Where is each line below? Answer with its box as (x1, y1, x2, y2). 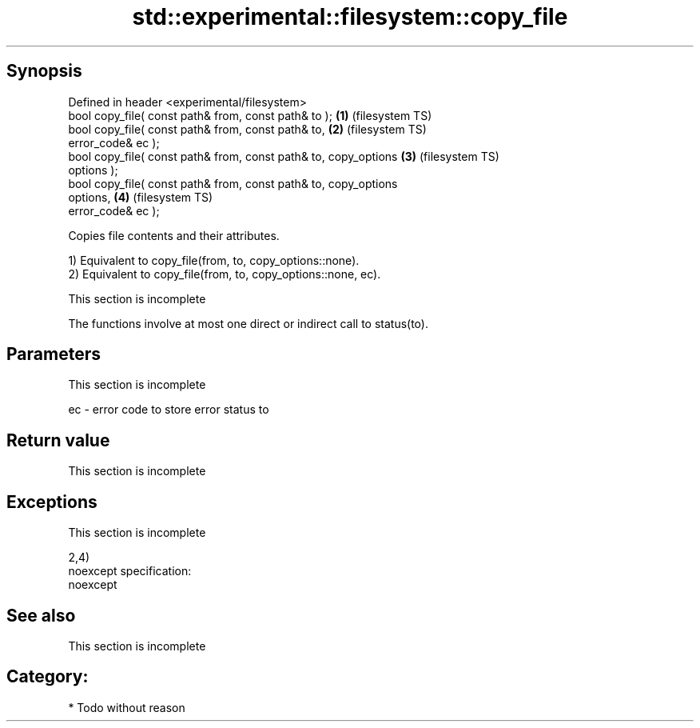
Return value (6, 430, 110, 450)
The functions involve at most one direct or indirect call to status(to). (68, 316, 428, 330)
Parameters (6, 344, 101, 365)
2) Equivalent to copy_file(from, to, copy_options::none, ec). (68, 266, 381, 281)
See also (6, 605, 76, 626)
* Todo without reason (68, 700, 185, 714)
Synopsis (6, 61, 82, 82)
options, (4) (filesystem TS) (68, 190, 213, 204)
